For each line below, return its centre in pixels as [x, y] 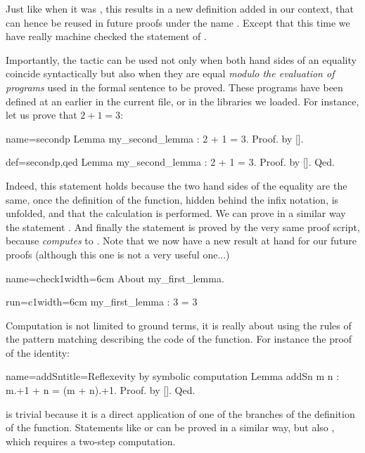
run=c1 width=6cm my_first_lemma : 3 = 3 [102, 302]
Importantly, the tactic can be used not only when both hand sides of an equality [181, 59]
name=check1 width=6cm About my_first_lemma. [115, 278]
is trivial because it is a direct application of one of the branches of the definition [180, 413]
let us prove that [41, 115]
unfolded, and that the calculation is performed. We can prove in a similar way [176, 213]
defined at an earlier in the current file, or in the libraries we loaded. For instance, [182, 101]
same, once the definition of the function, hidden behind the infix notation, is [172, 199]
